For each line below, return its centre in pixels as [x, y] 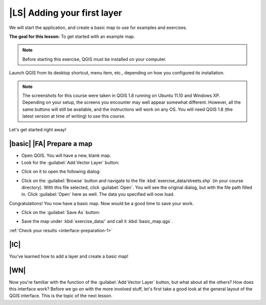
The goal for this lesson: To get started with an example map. [72, 36]
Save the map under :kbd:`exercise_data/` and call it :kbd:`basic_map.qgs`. [97, 221]
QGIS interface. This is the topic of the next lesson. [61, 296]
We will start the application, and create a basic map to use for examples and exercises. [98, 28]
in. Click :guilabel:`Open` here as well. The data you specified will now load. [98, 194]
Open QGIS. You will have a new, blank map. [66, 155]
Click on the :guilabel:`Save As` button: [61, 213]
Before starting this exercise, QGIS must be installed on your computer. [95, 59]
